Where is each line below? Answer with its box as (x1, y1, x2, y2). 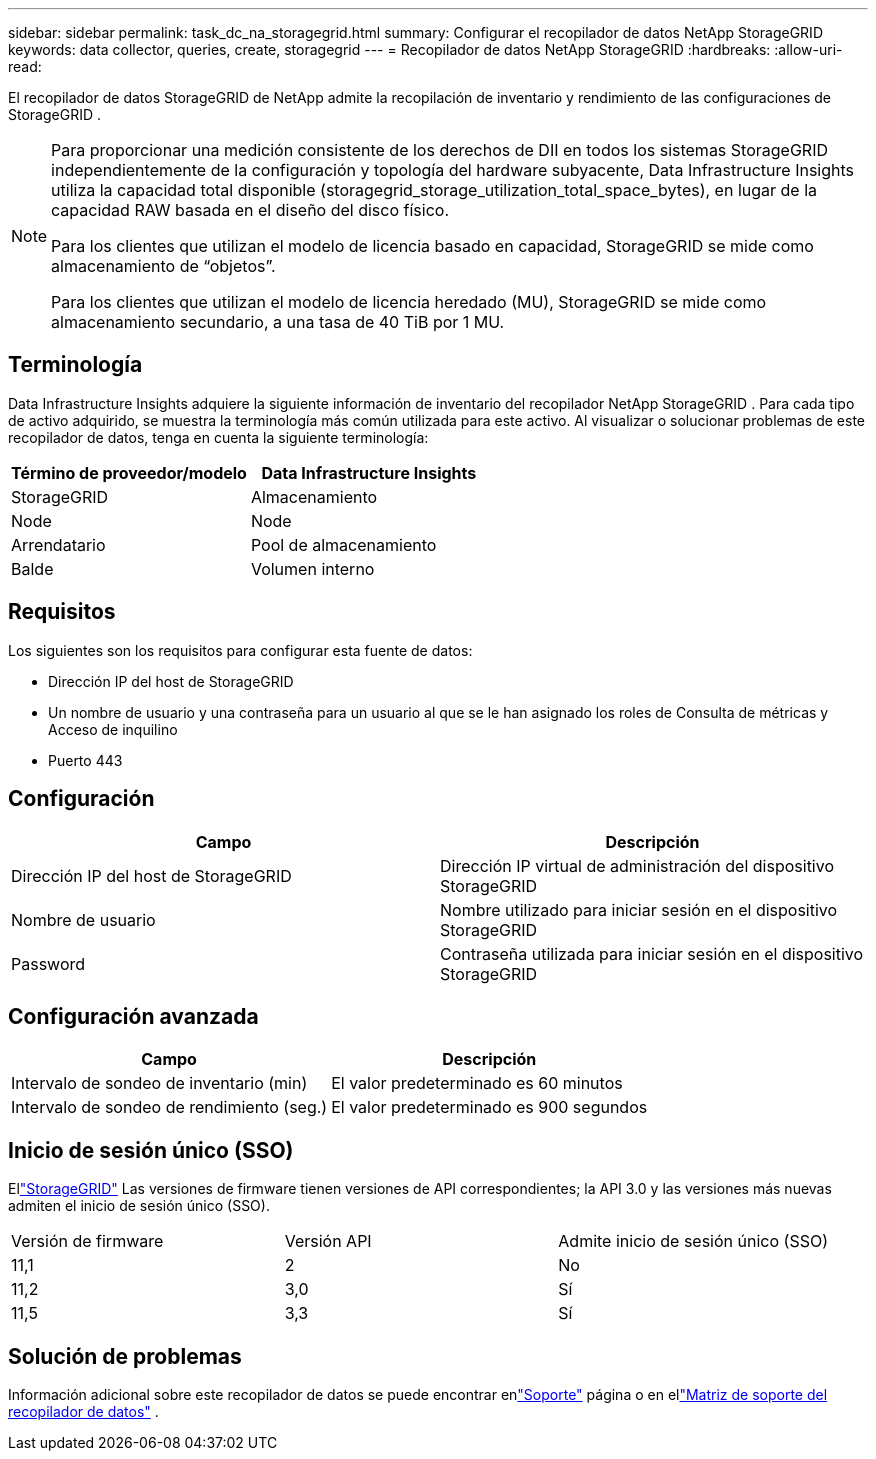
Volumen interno (250, 558, 375, 579)
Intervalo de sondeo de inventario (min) (11, 1073, 308, 1094)
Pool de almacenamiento (250, 534, 437, 555)
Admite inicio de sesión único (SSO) (558, 1231, 828, 1252)
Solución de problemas (8, 1343, 242, 1369)
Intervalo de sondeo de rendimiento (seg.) (11, 1097, 328, 1118)
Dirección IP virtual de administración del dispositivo (440, 855, 835, 876)
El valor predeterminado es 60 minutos (331, 1073, 623, 1094)
